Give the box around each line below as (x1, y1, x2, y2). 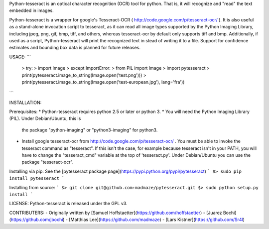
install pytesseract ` (9, 176, 65, 181)
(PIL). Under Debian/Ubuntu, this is (9, 115, 81, 121)
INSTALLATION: (9, 100, 42, 106)
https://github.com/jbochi (10, 217, 63, 223)
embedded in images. (9, 7, 54, 13)
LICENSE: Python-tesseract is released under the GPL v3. (9, 201, 128, 207)
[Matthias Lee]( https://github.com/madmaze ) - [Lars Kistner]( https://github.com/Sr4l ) (69, 217, 245, 223)
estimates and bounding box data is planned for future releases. (9, 45, 140, 51)
